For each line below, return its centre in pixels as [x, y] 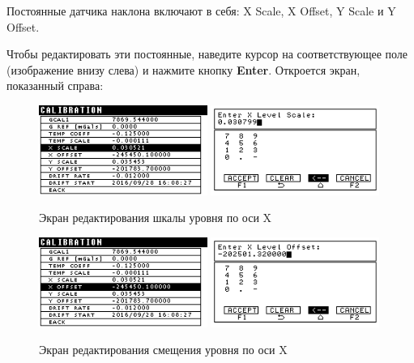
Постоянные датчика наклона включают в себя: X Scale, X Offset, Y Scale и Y [201, 11]
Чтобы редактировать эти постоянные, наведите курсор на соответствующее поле [207, 54]
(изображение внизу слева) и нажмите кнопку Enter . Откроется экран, [184, 69]
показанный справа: [55, 85]
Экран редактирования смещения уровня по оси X [163, 350]
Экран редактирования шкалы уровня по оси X [156, 218]
